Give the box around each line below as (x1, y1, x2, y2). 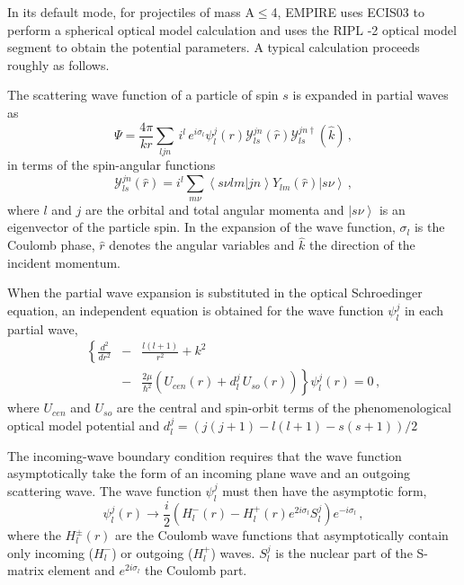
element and (48, 561, 115, 580)
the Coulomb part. (145, 561, 247, 580)
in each (404, 301, 444, 320)
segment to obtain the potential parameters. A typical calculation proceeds (7, 38, 420, 57)
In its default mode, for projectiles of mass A (7, 3, 254, 21)
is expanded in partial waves (292, 85, 449, 104)
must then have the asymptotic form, (222, 481, 427, 500)
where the (7, 526, 61, 545)
